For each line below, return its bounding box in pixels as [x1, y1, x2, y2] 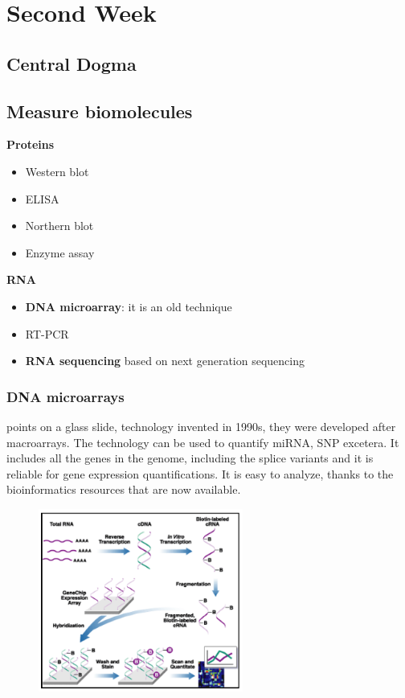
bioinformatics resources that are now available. [6, 481, 241, 498]
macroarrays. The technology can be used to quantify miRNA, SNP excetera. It [6, 433, 399, 450]
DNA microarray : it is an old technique [25, 298, 232, 314]
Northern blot [25, 217, 94, 234]
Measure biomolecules [6, 98, 193, 123]
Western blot [25, 162, 89, 179]
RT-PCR [25, 325, 69, 342]
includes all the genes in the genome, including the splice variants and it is [6, 450, 374, 466]
